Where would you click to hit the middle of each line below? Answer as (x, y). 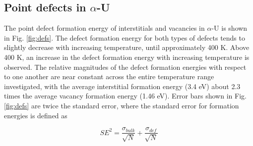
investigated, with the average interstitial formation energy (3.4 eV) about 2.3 (122, 86)
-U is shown (229, 28)
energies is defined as (36, 115)
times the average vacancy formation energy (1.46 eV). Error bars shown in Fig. (125, 96)
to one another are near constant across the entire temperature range (109, 76)
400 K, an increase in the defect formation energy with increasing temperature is (127, 57)
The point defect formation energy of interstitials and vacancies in (104, 28)
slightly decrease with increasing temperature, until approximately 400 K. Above (127, 47)
